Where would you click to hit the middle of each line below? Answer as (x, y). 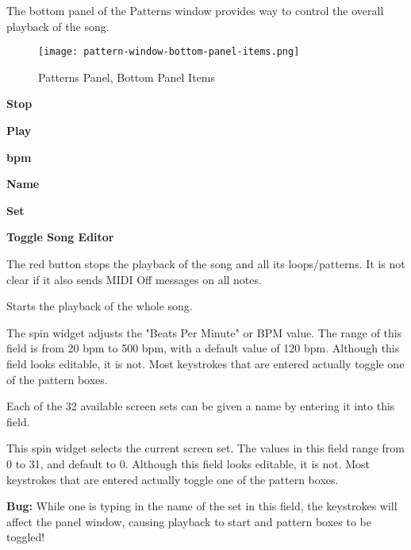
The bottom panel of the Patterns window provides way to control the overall (195, 10)
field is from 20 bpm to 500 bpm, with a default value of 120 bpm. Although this (203, 348)
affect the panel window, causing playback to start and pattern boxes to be (189, 521)
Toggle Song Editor (60, 237)
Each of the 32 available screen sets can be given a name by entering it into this (201, 406)
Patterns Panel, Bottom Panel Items (127, 77)
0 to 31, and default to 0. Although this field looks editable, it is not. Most (188, 463)
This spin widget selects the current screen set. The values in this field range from (206, 448)
